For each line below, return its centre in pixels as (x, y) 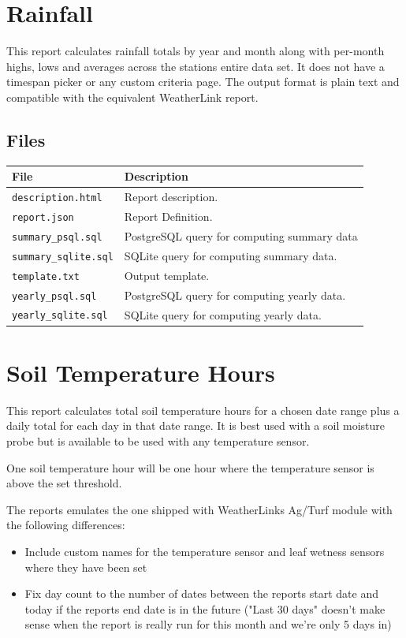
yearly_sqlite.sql (60, 316)
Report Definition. (168, 216)
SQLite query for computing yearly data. (223, 314)
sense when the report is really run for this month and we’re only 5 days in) (208, 624)
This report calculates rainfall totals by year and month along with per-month (196, 51)
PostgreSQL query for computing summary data (241, 235)
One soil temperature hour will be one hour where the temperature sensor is (190, 467)
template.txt (46, 276)
